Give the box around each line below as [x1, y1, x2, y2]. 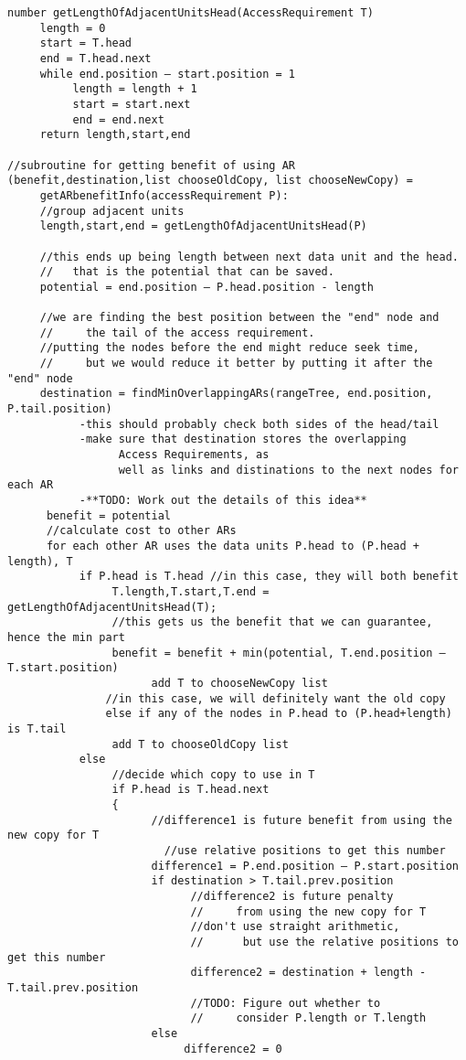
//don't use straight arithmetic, [190, 920, 400, 934]
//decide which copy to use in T [111, 767, 315, 781]
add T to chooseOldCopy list [111, 737, 289, 751]
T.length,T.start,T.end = [111, 584, 270, 598]
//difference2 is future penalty [190, 890, 394, 904]
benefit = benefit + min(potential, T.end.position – [111, 646, 446, 659]
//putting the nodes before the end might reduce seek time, [39, 341, 420, 355]
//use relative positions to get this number [164, 844, 446, 858]
